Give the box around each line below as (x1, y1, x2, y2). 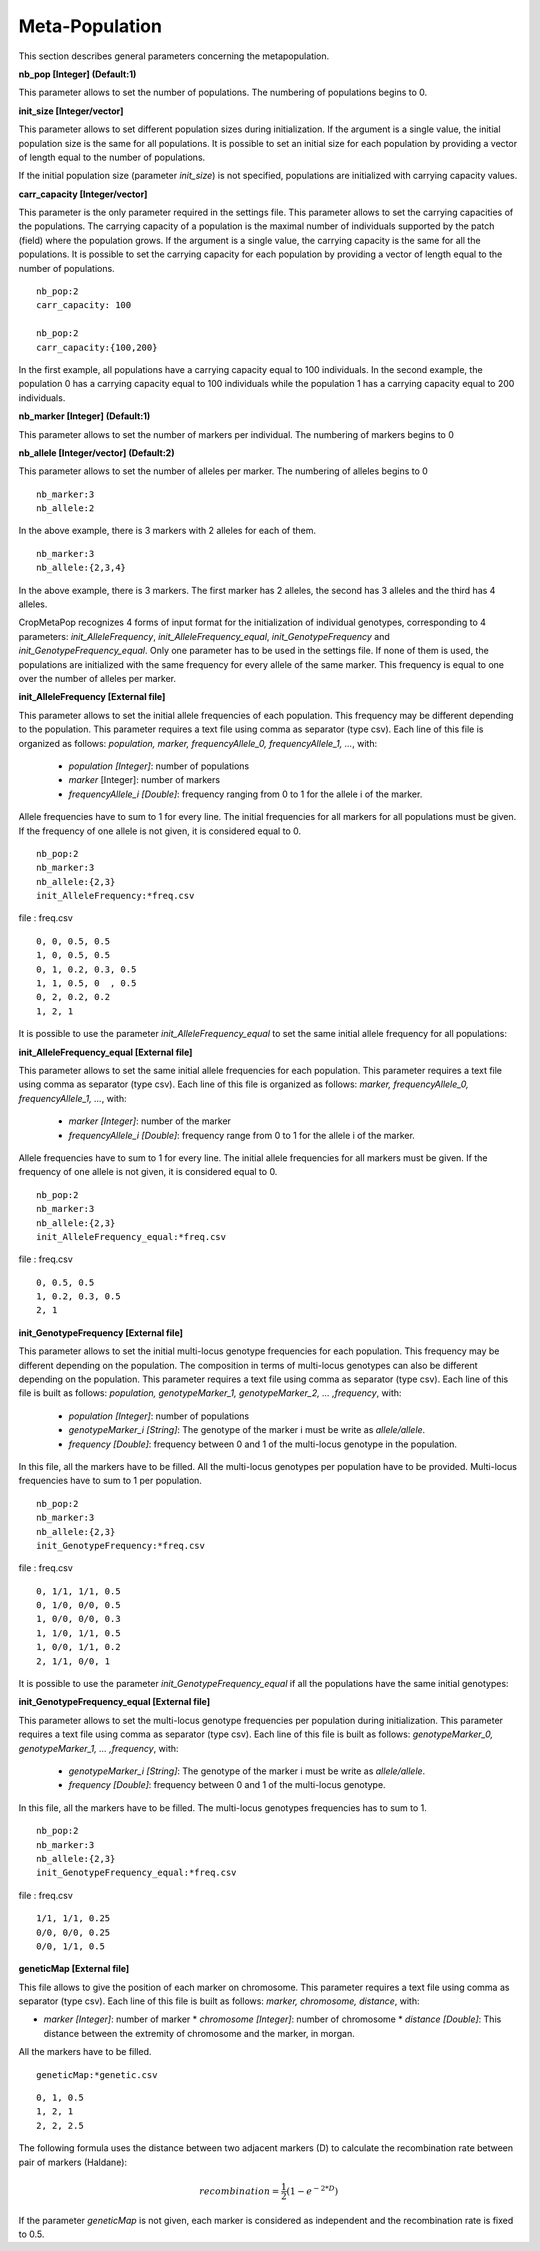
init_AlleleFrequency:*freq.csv (36, 890, 195, 902)
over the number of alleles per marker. (18, 673, 177, 684)
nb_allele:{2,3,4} (36, 562, 127, 574)
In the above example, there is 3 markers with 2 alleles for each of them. (18, 525, 317, 537)
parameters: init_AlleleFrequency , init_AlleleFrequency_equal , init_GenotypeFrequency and (18, 630, 390, 642)
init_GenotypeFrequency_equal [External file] (18, 1696, 210, 1708)
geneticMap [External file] (18, 1963, 130, 1975)
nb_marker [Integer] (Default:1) (18, 410, 151, 422)
